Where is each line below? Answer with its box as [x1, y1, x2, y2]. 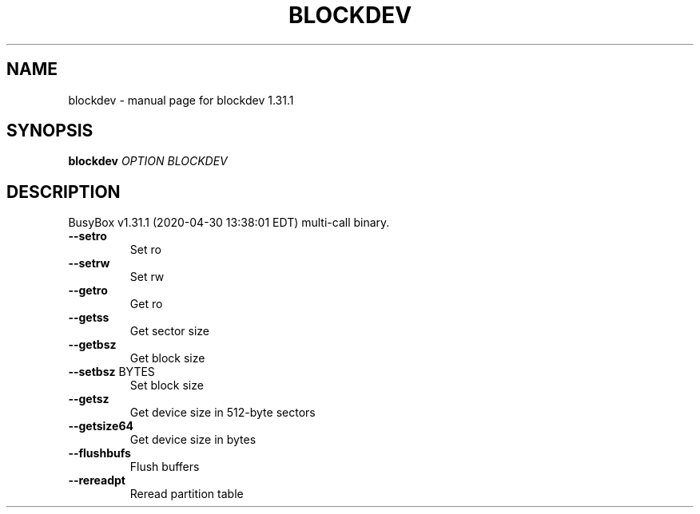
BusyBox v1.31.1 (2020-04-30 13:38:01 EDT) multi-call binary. [68, 215, 390, 230]
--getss [68, 310, 109, 325]
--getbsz [68, 338, 117, 352]
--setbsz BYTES [68, 365, 155, 379]
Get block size [129, 351, 205, 366]
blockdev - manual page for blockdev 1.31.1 [68, 93, 294, 107]
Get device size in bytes [129, 433, 257, 447]
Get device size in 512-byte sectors [129, 405, 316, 420]
